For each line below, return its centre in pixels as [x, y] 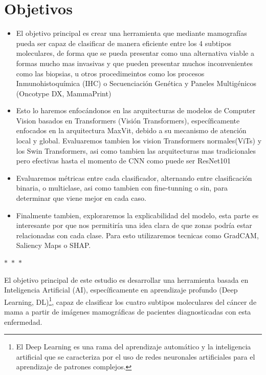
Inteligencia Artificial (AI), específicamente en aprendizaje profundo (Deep [121, 290]
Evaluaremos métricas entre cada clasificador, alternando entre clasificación [134, 178]
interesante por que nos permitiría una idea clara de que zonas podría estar [134, 225]
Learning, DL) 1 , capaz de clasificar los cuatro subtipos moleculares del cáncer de [130, 301]
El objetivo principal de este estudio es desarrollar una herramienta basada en [126, 279]
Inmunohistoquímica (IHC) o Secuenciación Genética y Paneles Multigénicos [136, 83]
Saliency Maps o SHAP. [53, 245]
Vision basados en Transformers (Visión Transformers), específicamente [128, 120]
